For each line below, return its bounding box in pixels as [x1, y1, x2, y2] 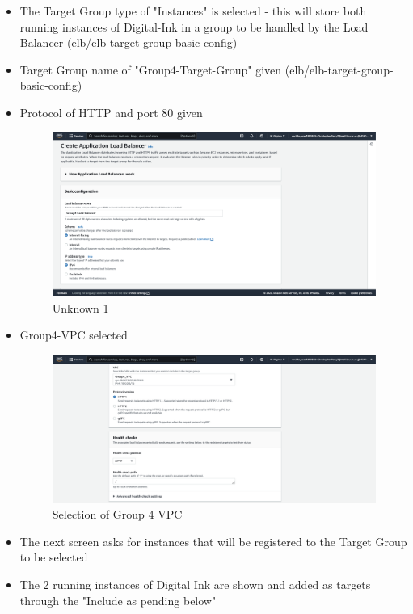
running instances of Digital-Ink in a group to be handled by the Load [19, 18, 369, 35]
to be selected [19, 549, 88, 566]
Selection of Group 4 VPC [52, 506, 183, 523]
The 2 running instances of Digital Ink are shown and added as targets [19, 576, 371, 592]
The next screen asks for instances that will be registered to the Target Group [19, 532, 407, 549]
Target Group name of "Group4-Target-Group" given [19, 61, 282, 78]
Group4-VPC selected [19, 326, 128, 343]
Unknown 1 [52, 299, 109, 316]
